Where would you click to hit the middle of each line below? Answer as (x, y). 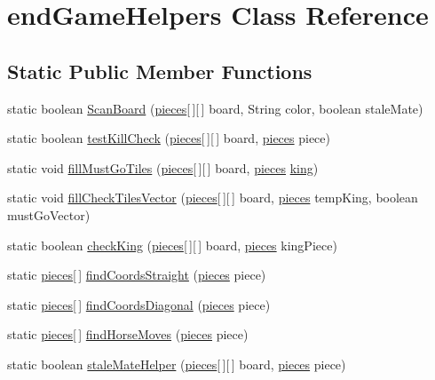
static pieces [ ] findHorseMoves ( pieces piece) (128, 334)
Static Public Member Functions (160, 71)
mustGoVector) (49, 214)
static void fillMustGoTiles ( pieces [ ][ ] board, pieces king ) (163, 167)
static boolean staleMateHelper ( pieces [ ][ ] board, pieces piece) (177, 364)
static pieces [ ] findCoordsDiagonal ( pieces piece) (139, 304)
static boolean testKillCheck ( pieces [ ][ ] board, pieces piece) (169, 138)
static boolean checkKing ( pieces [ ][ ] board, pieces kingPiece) (172, 245)
